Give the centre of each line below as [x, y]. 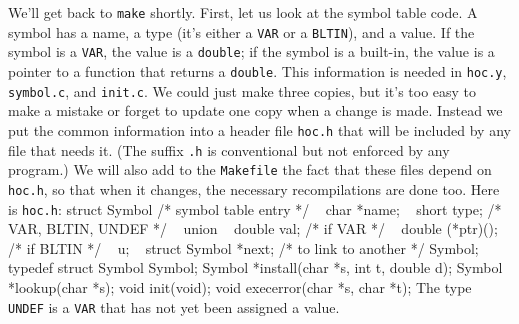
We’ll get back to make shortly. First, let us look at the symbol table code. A [243, 12]
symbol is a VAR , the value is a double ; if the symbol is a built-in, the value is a [251, 51]
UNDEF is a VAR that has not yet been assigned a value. [174, 306]
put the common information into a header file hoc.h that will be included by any [259, 129]
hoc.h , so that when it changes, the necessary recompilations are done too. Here [254, 188]
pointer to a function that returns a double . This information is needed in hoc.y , [257, 70]
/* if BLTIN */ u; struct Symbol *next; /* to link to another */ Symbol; [243, 247]
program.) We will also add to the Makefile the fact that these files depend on [250, 169]
